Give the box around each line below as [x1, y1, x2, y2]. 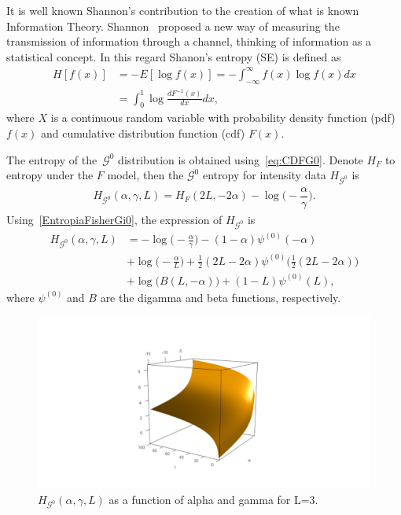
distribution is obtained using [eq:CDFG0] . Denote [118, 151, 363, 167]
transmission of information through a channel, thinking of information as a [6, 33, 372, 50]
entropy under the [6, 167, 94, 183]
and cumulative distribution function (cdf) [41, 125, 245, 142]
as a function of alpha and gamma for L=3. [109, 491, 318, 507]
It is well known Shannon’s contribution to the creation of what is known [6, 2, 359, 18]
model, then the [107, 167, 184, 183]
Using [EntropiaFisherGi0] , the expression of [6, 212, 223, 228]
